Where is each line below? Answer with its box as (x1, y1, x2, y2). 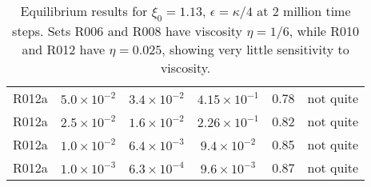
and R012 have (22, 40, 106, 59)
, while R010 (289, 22, 360, 41)
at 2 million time (257, 2, 351, 20)
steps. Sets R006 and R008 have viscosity (12, 22, 243, 41)
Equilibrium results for (20, 2, 148, 20)
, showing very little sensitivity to (162, 40, 349, 59)
